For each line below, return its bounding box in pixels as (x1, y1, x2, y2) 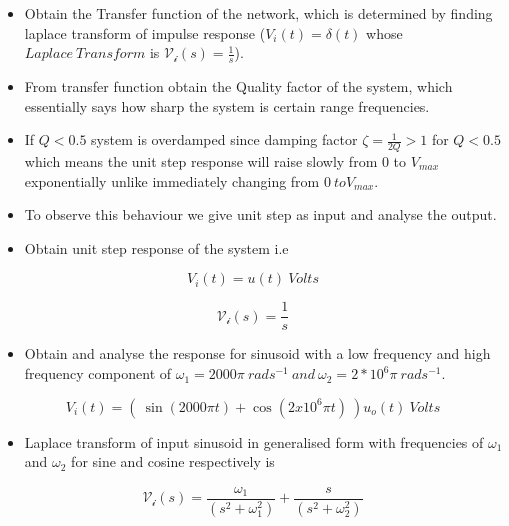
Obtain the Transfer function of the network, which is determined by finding (24, 3, 493, 23)
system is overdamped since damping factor (91, 129, 358, 150)
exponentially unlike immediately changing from (24, 170, 320, 191)
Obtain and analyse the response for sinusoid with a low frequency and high (24, 343, 491, 364)
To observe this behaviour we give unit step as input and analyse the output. (24, 204, 497, 225)
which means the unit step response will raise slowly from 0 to (24, 151, 407, 172)
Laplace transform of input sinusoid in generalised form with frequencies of (24, 431, 484, 452)
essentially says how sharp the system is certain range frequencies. (24, 95, 430, 116)
